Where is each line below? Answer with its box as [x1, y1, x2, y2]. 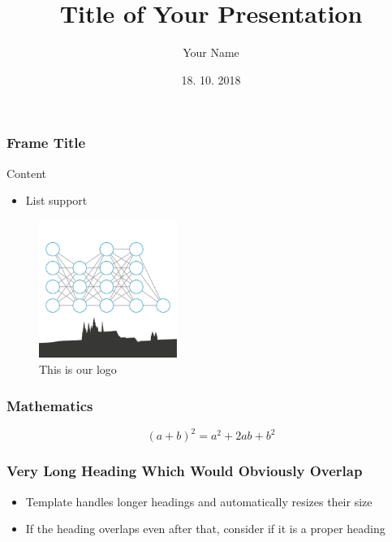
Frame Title [6, 132, 86, 153]
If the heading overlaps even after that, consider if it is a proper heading [25, 520, 386, 537]
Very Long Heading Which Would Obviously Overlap [6, 461, 363, 481]
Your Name [183, 44, 239, 61]
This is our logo [39, 360, 117, 377]
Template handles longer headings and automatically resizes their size [25, 492, 373, 509]
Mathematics [6, 395, 93, 415]
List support [25, 192, 88, 209]
